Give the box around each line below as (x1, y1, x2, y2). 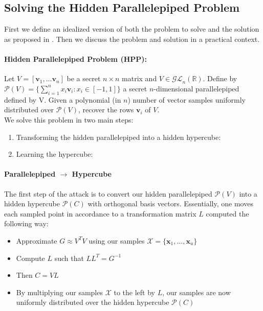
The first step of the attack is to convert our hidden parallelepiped (4, 188, 212, 199)
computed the (206, 208, 249, 219)
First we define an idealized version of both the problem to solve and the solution (4, 23, 259, 34)
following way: (4, 218, 49, 229)
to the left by (114, 286, 155, 297)
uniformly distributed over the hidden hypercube (16, 297, 169, 307)
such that (54, 252, 84, 263)
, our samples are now (162, 286, 231, 297)
